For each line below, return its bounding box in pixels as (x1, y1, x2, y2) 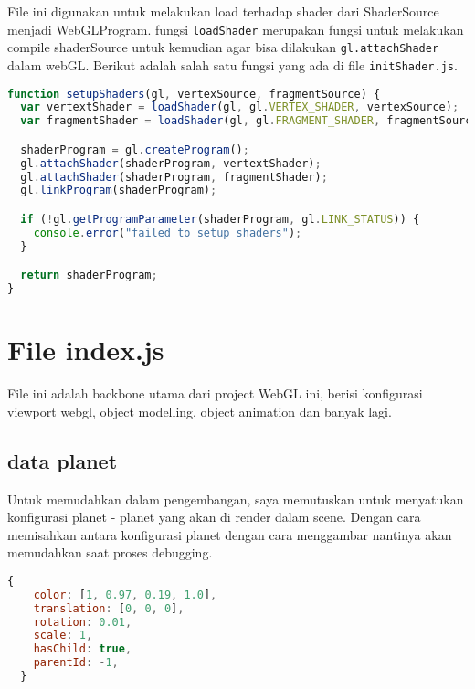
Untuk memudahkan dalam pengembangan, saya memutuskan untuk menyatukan (7, 489, 464, 508)
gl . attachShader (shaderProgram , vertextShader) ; (20, 156, 322, 170)
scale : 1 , (33, 629, 93, 642)
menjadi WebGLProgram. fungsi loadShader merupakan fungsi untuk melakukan (7, 19, 464, 38)
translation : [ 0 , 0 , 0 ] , (33, 601, 185, 615)
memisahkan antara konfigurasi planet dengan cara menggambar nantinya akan (7, 525, 452, 544)
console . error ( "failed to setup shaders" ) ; (33, 226, 302, 239)
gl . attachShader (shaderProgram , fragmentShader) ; (20, 170, 328, 184)
